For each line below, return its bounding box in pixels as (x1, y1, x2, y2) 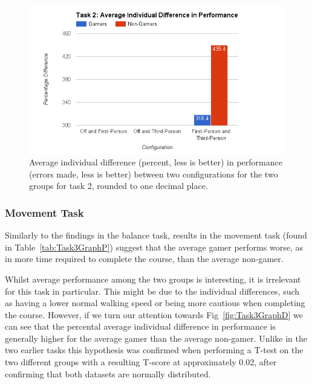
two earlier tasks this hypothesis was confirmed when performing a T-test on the (5, 344, 304, 356)
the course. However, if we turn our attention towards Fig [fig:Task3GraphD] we (5, 308, 303, 321)
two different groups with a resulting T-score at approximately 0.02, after (5, 356, 277, 368)
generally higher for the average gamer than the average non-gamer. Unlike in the (5, 331, 307, 344)
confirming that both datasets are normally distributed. (5, 367, 211, 380)
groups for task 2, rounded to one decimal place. (29, 179, 208, 192)
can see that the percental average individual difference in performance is (5, 320, 276, 333)
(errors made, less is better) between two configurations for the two (29, 167, 278, 180)
